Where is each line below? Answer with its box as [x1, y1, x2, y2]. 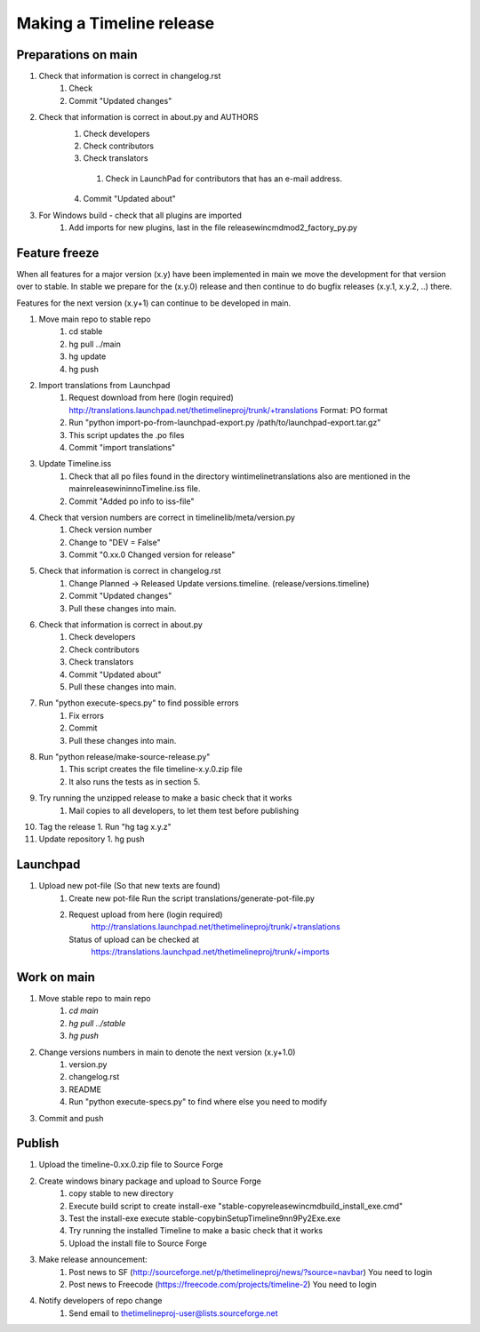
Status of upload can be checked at [68, 934, 200, 945]
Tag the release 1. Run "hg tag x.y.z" [38, 821, 172, 832]
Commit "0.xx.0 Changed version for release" [68, 549, 236, 560]
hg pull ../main [68, 339, 122, 349]
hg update [68, 351, 107, 362]
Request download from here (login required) [68, 392, 235, 403]
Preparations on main [16, 47, 138, 62]
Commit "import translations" [68, 442, 176, 452]
